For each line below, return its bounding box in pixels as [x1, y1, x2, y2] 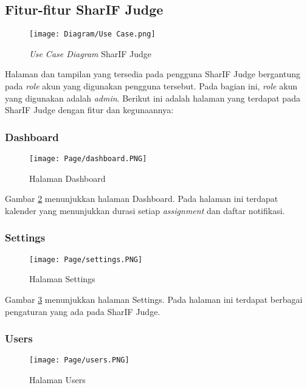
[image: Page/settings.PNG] [29, 255, 143, 264]
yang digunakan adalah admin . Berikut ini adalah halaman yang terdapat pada [5, 91, 300, 104]
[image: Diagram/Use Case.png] [29, 30, 156, 39]
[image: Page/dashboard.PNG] [29, 154, 147, 164]
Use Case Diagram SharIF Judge [29, 47, 152, 60]
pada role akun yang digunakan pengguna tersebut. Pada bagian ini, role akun [5, 80, 298, 92]
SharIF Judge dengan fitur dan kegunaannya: [5, 103, 174, 116]
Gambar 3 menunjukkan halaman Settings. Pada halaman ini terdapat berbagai [5, 293, 303, 305]
